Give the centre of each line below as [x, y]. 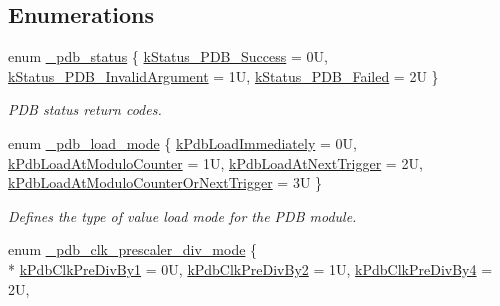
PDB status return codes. [85, 109]
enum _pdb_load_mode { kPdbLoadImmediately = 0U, [182, 142]
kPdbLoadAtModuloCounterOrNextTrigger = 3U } [165, 182]
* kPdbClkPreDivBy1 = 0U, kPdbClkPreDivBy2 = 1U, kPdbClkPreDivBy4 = [250, 268]
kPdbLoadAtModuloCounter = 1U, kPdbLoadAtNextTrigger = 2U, [215, 162]
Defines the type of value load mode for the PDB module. [182, 215]
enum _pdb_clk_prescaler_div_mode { [133, 249]
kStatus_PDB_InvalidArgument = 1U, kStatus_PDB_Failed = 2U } [223, 75]
